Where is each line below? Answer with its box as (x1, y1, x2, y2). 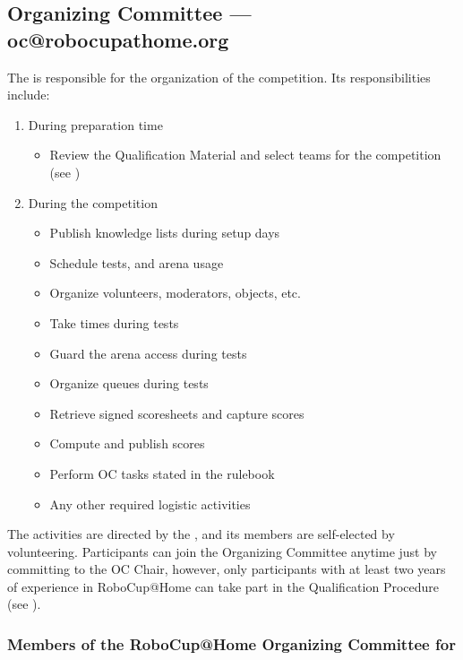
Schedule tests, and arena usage (49, 253, 224, 272)
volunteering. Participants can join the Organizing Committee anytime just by (7, 542, 437, 560)
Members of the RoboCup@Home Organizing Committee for (7, 632, 456, 655)
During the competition (28, 193, 158, 212)
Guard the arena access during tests (49, 343, 247, 362)
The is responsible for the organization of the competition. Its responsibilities (7, 67, 431, 86)
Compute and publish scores (49, 434, 205, 453)
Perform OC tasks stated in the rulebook (49, 464, 275, 482)
